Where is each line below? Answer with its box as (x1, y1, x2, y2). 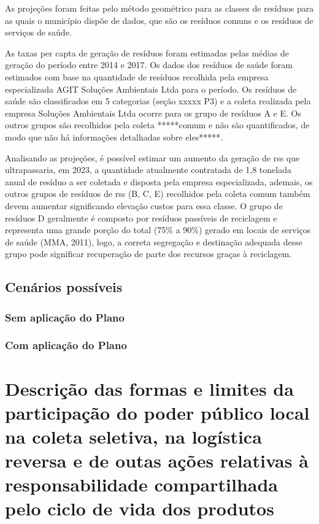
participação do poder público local (5, 399, 310, 425)
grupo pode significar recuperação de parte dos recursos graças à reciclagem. (5, 247, 292, 260)
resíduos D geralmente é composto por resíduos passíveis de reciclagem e (5, 211, 277, 224)
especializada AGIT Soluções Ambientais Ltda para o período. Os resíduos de (5, 82, 297, 95)
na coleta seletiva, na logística (5, 423, 262, 449)
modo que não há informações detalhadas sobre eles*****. (5, 130, 223, 143)
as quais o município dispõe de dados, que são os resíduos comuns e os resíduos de (5, 13, 313, 26)
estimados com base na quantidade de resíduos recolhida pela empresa (5, 70, 269, 83)
